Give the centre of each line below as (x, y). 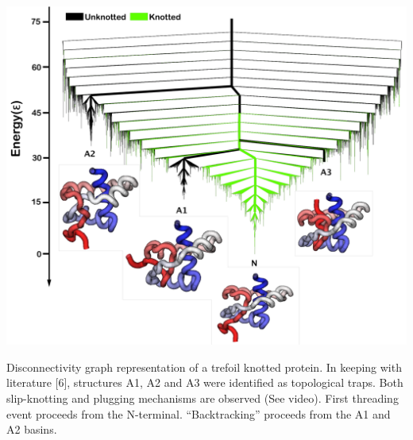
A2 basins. (32, 429)
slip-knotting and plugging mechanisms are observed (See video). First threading (203, 398)
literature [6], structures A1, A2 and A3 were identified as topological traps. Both (205, 382)
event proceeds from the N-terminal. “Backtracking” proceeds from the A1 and (199, 413)
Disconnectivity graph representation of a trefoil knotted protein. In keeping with (204, 367)
